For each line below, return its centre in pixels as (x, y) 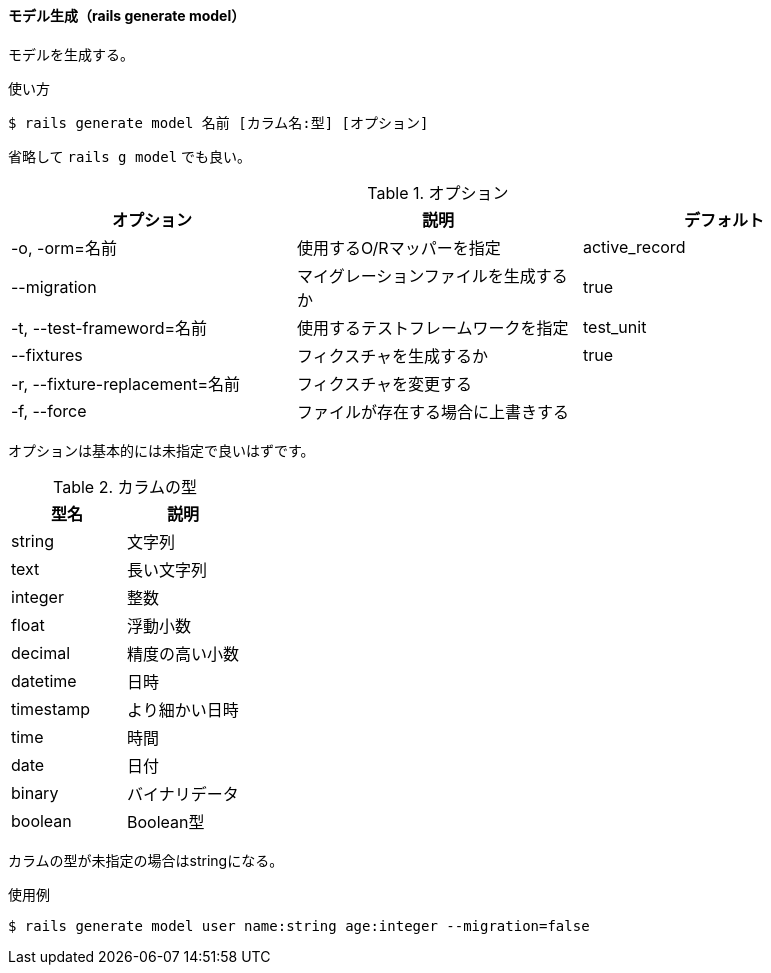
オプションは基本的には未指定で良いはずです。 (161, 450)
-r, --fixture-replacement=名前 (126, 383)
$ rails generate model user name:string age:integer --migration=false (299, 925)
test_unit (614, 326)
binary (35, 792)
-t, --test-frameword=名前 (109, 327)
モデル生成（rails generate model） (127, 15)
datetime (44, 680)
